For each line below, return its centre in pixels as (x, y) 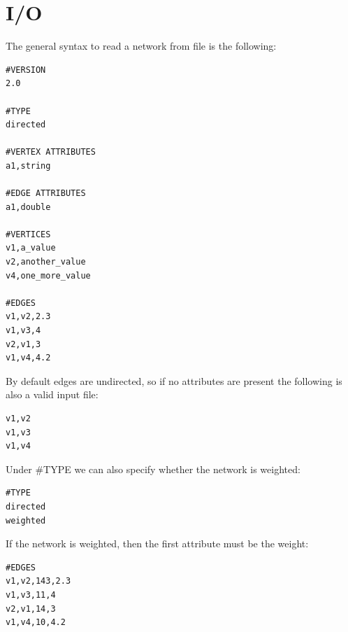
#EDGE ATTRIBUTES (46, 194)
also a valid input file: (52, 394)
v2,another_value (46, 262)
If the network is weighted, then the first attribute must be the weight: (157, 543)
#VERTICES (28, 234)
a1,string (28, 166)
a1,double (28, 207)
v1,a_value (31, 248)
